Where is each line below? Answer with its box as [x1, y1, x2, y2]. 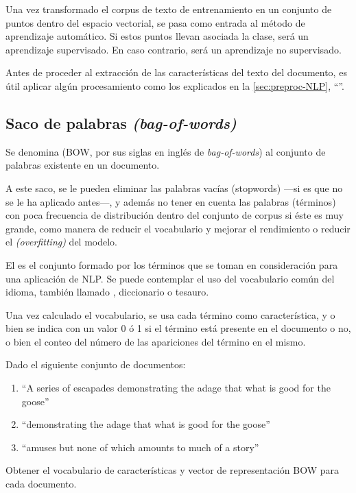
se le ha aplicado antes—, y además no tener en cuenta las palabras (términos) [5, 194, 336, 208]
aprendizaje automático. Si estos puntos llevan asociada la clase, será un [5, 29, 309, 43]
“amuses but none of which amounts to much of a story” [21, 440, 259, 454]
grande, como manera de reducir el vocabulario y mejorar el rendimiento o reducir [5, 221, 351, 235]
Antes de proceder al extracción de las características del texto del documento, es [5, 65, 347, 80]
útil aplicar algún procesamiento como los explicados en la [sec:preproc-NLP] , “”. [5, 78, 344, 93]
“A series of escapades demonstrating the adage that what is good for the [21, 381, 331, 395]
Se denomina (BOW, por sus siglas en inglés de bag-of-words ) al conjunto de [5, 144, 326, 158]
